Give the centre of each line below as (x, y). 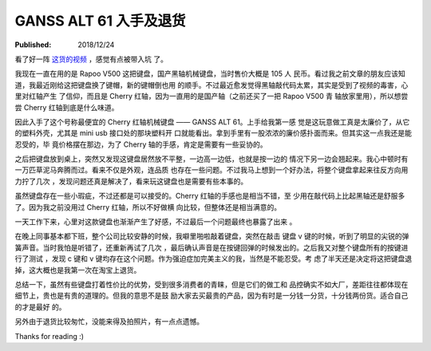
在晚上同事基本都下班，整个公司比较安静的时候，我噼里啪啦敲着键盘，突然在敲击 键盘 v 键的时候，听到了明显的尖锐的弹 (212, 236)
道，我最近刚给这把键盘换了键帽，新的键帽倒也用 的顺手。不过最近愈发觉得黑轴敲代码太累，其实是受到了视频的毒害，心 (212, 85)
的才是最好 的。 (40, 306)
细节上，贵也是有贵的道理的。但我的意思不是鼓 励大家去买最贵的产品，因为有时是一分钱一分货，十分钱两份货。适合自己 (212, 296)
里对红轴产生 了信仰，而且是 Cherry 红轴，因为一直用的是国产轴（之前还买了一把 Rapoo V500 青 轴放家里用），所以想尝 (212, 97)
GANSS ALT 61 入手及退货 (101, 21)
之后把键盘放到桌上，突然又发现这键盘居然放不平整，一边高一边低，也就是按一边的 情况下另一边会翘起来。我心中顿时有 (212, 159)
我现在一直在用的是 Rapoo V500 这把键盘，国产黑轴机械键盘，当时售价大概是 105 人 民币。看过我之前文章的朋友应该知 (210, 74)
